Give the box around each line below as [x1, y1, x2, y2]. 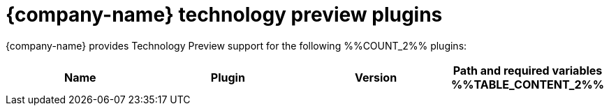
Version [355, 70, 397, 84]
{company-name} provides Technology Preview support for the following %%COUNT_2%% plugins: [6, 39, 467, 52]
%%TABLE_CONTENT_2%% [451, 77, 604, 91]
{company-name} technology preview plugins [6, 3, 443, 27]
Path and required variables [453, 63, 603, 77]
